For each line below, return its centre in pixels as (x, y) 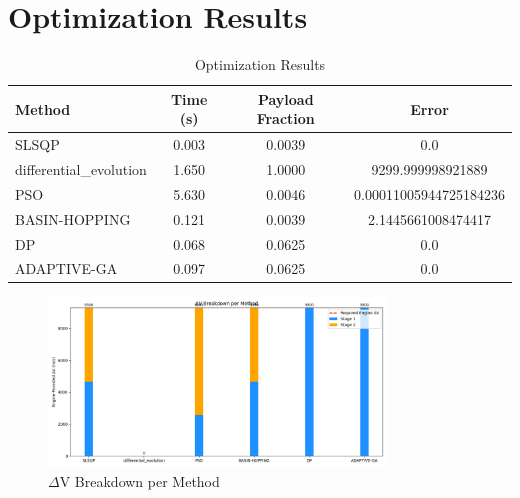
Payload (285, 98)
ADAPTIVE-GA (66, 268)
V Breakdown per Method (139, 480)
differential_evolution (81, 169)
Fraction (285, 118)
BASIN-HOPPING (73, 218)
